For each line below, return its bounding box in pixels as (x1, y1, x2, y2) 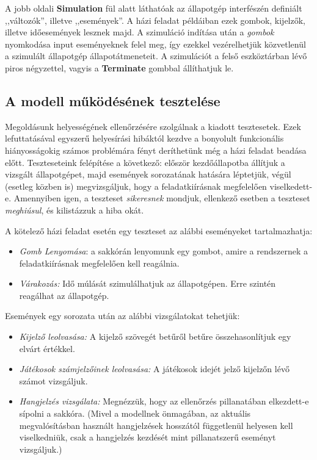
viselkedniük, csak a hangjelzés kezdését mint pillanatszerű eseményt (19, 431, 276, 444)
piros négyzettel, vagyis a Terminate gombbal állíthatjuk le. (5, 61, 234, 74)
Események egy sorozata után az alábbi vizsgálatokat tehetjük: (5, 309, 240, 322)
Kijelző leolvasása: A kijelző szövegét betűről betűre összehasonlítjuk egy (19, 330, 291, 343)
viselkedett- (269, 179, 313, 192)
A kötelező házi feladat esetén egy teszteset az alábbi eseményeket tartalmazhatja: (5, 224, 313, 237)
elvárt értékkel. (19, 342, 75, 354)
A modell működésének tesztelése (5, 91, 220, 110)
